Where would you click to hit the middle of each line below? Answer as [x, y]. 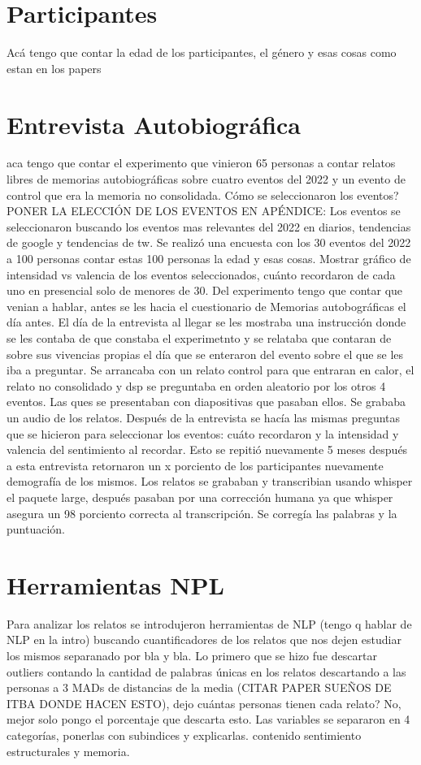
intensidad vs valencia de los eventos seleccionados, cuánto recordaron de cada [201, 274]
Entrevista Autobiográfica [154, 124]
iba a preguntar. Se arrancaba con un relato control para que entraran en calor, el [210, 370]
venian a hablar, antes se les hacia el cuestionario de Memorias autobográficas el [206, 306]
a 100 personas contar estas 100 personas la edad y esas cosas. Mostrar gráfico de [209, 258]
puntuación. [36, 529]
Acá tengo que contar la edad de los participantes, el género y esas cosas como [202, 52]
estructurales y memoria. [68, 751]
